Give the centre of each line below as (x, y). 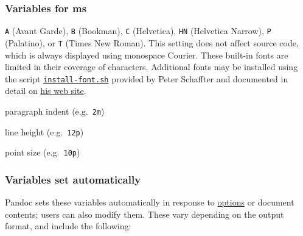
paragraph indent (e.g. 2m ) (55, 111)
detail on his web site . (46, 91)
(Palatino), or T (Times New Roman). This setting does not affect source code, (152, 42)
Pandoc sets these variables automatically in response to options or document (150, 202)
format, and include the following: (68, 226)
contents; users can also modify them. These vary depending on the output (145, 214)
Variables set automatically (73, 179)
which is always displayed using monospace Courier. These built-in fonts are (147, 55)
